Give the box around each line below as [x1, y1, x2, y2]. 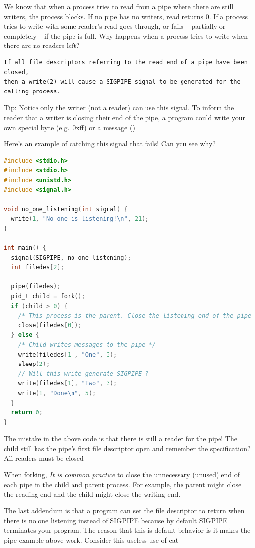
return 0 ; [11, 409, 43, 416]
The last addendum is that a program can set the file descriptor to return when [4, 505, 245, 515]
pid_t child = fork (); [11, 293, 85, 300]
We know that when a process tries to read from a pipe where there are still [4, 1, 234, 11]
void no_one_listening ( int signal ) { [4, 205, 128, 213]
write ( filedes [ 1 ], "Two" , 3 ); [18, 380, 117, 387]
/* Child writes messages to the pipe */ [18, 341, 156, 348]
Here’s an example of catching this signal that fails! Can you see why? [4, 138, 216, 149]
